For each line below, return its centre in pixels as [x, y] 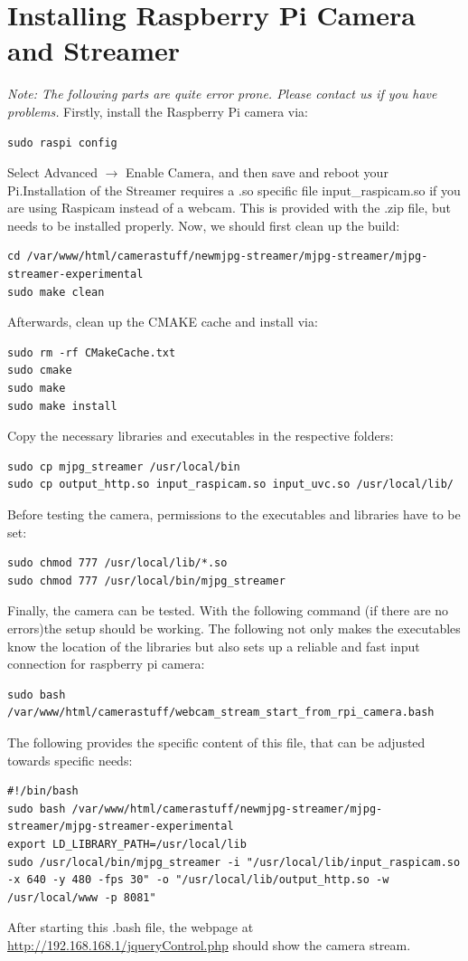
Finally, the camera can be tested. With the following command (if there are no [228, 610]
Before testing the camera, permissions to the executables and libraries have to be [234, 514]
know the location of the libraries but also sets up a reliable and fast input [214, 646]
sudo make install [62, 406]
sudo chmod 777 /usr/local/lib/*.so [117, 563]
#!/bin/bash [43, 791]
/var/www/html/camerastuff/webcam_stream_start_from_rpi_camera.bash [221, 713]
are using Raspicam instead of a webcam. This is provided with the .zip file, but [229, 208]
